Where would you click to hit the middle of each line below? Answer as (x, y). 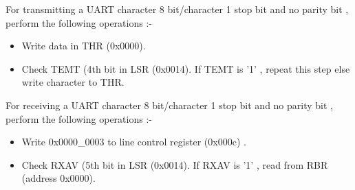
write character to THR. (73, 82)
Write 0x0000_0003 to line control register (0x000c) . (134, 142)
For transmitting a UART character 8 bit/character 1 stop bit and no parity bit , (177, 9)
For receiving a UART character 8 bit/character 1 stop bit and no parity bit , (169, 105)
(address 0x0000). (58, 178)
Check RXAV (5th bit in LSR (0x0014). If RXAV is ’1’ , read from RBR (175, 164)
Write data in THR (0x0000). (84, 46)
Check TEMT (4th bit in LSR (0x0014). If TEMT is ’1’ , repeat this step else (186, 68)
